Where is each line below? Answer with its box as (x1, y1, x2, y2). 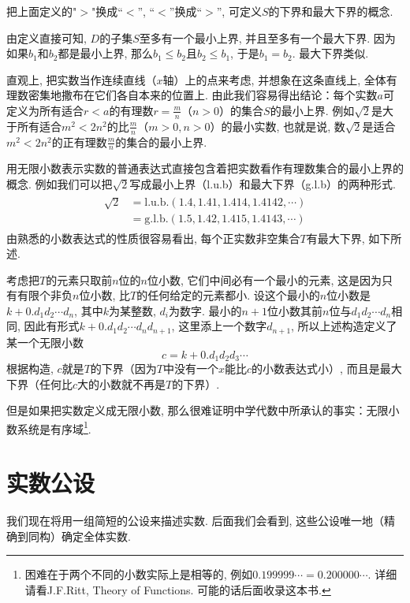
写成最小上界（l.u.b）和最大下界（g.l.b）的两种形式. (129, 176, 396, 192)
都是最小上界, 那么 (58, 45, 153, 61)
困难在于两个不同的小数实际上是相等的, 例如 (24, 566, 253, 583)
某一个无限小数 (6, 333, 84, 350)
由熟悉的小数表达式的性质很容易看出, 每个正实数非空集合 (6, 229, 300, 246)
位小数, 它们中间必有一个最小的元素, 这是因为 (147, 271, 382, 288)
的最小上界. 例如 (270, 102, 355, 118)
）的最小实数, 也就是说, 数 (210, 117, 345, 134)
